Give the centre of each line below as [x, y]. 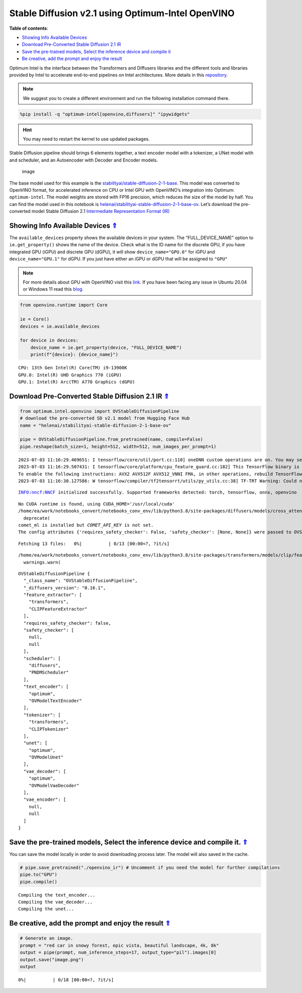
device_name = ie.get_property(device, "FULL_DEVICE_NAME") [106, 347]
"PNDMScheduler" [49, 673]
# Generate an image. [47, 938]
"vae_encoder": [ [45, 799]
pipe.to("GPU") [39, 875]
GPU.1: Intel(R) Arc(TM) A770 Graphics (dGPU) [77, 382]
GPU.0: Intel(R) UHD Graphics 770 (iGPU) [70, 375]
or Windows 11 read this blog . [53, 289]
